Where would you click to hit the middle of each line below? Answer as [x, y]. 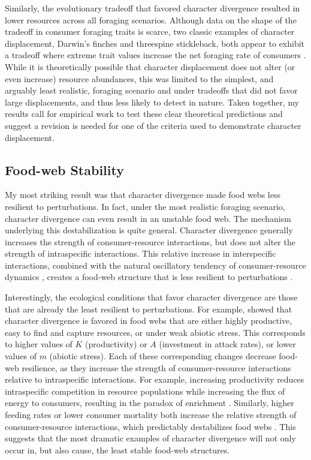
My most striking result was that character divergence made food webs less [143, 195]
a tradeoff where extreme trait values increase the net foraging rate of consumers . [155, 55]
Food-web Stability [64, 169]
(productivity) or [116, 344]
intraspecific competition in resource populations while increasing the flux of [145, 391]
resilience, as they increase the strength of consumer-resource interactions [156, 367]
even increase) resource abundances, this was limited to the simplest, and [139, 78]
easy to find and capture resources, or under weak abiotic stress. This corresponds [155, 332]
